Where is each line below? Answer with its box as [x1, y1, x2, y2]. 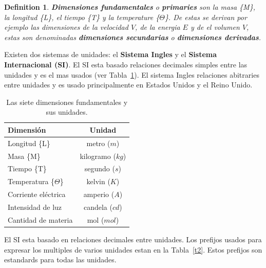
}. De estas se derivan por [164, 11, 247, 22]
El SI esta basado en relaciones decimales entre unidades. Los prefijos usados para [4, 234, 262, 244]
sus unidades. [46, 106, 88, 117]
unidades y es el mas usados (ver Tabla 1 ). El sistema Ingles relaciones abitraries [4, 69, 259, 80]
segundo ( [84, 163, 115, 174]
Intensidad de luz [8, 202, 62, 212]
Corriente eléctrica [8, 189, 66, 200]
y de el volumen [190, 22, 240, 32]
